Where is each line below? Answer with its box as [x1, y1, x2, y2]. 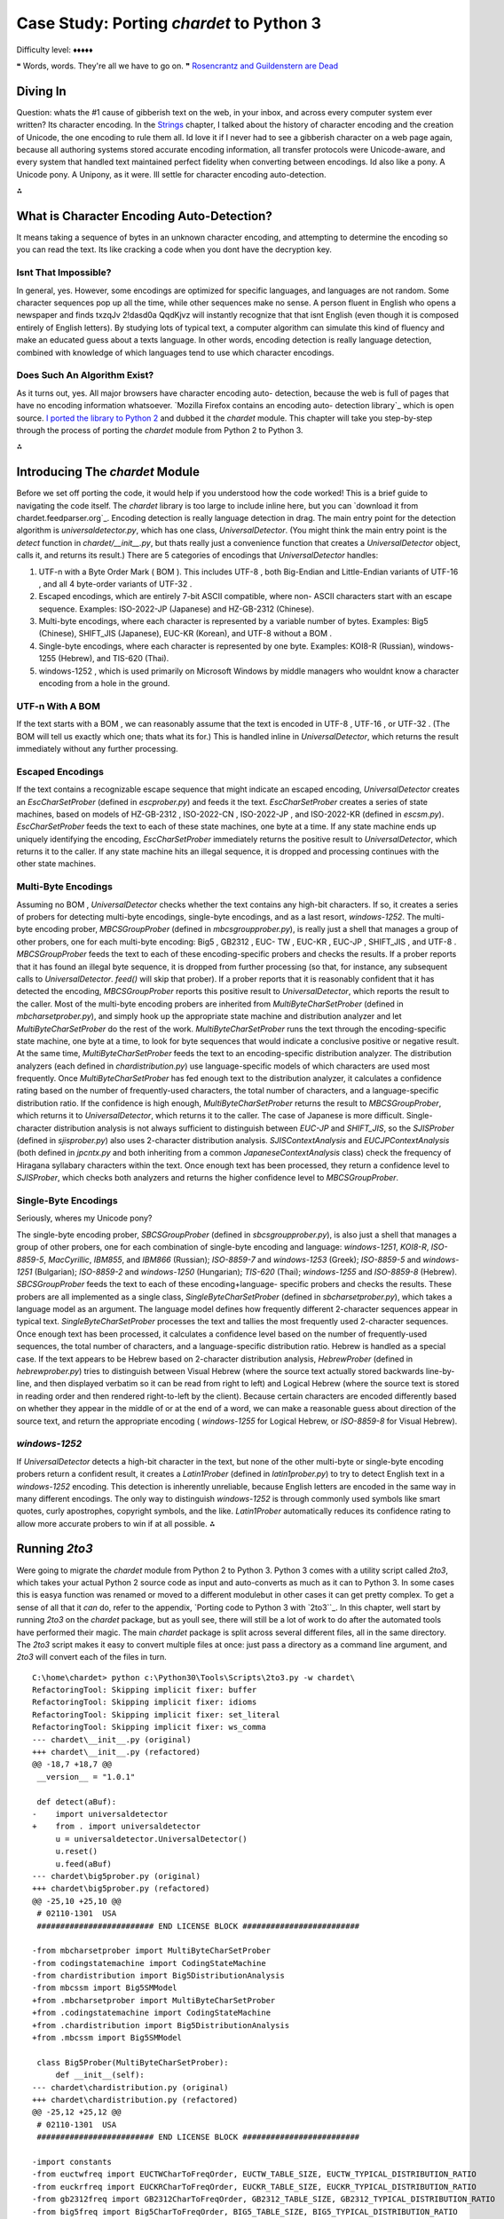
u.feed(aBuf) [55, 1859, 113, 1868]
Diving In [16, 83, 67, 99]
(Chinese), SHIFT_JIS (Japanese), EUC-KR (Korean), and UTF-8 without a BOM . [38, 628, 333, 639]
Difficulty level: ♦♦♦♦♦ [16, 44, 93, 55]
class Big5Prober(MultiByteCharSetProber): [36, 2057, 230, 2067]
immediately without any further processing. [16, 743, 178, 754]
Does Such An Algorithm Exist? [16, 369, 154, 382]
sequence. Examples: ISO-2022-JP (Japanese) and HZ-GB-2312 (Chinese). [38, 604, 315, 614]
